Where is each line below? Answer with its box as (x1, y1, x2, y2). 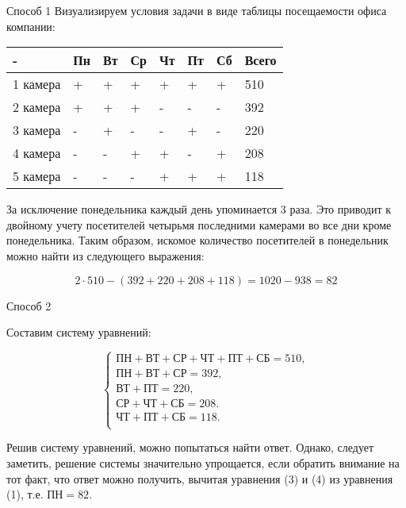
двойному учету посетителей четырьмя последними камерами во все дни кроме (6, 216, 392, 233)
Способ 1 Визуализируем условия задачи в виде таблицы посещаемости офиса (6, 2, 387, 18)
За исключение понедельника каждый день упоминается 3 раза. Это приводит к (6, 201, 392, 217)
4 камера (13, 144, 61, 163)
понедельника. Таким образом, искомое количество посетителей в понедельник (6, 232, 389, 248)
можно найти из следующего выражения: (6, 247, 205, 264)
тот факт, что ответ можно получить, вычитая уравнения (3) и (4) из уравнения (6, 470, 393, 487)
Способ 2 (6, 297, 52, 314)
